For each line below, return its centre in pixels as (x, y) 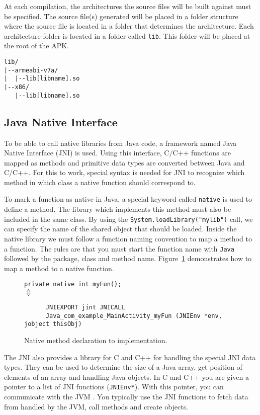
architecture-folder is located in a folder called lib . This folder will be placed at (127, 35)
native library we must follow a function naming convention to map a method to (128, 238)
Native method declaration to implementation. (96, 340)
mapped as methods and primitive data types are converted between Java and (124, 162)
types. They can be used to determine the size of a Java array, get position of (123, 367)
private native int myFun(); (73, 284)
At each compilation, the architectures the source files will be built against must (128, 6)
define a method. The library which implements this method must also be (118, 209)
